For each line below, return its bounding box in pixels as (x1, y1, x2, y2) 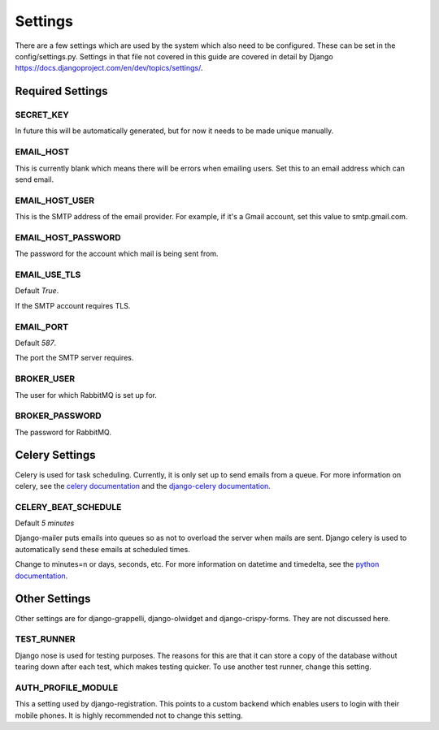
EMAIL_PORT (15, 321, 69, 332)
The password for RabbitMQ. (15, 427, 111, 437)
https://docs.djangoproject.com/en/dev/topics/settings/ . (15, 63, 203, 73)
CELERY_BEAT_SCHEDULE (15, 501, 122, 512)
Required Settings (15, 84, 109, 98)
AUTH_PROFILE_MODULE (15, 682, 119, 693)
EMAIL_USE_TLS (15, 269, 81, 280)
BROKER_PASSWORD (15, 410, 102, 421)
